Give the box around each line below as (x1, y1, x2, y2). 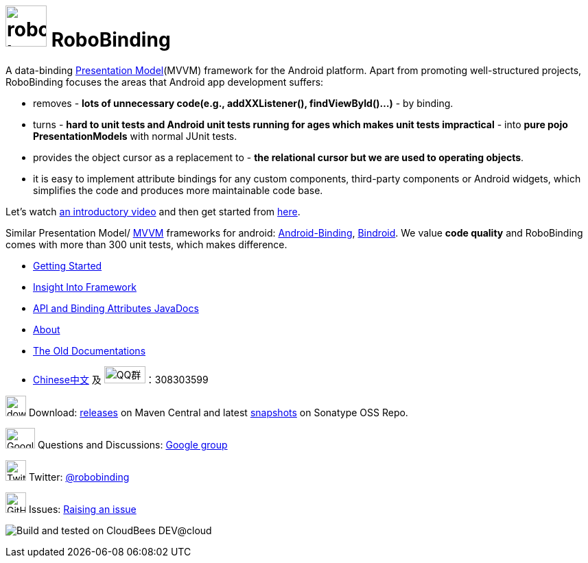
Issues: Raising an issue (28, 503, 137, 515)
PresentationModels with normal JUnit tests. (33, 130, 237, 142)
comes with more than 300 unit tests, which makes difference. (5, 238, 287, 250)
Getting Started (33, 259, 102, 272)
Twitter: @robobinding (28, 470, 130, 483)
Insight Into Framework (33, 280, 137, 293)
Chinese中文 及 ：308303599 (33, 373, 209, 385)
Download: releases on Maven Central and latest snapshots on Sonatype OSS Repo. (28, 406, 408, 418)
